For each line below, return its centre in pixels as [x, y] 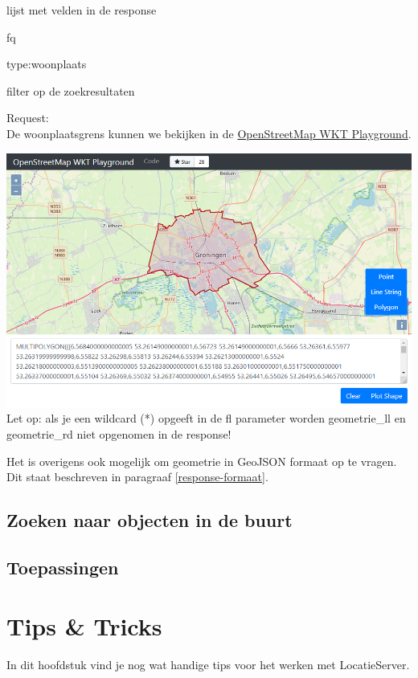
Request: [28, 118]
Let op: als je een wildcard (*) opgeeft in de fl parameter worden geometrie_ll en [206, 418]
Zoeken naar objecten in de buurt [150, 520]
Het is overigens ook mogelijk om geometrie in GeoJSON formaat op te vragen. [202, 461]
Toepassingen [63, 567]
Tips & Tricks [84, 626]
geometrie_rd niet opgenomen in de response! [119, 433]
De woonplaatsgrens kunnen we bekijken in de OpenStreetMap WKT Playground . [209, 133]
